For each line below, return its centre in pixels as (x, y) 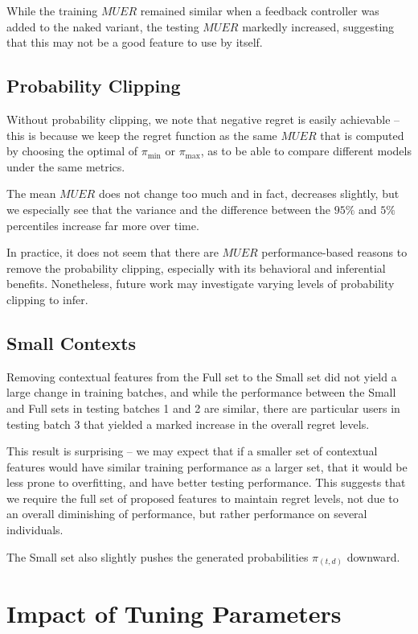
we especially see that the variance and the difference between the (169, 209)
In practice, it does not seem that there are (113, 252)
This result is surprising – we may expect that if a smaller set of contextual (192, 451)
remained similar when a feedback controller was (260, 10)
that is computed (362, 135)
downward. (373, 556)
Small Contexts (72, 342)
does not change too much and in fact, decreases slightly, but (249, 193)
